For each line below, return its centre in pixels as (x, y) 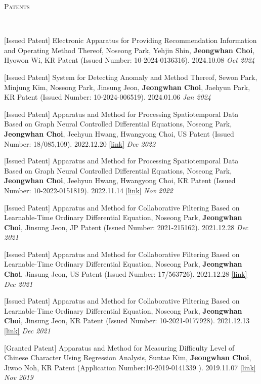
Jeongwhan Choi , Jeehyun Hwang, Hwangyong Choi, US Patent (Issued (119, 133)
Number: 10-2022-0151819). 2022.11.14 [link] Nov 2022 (89, 190)
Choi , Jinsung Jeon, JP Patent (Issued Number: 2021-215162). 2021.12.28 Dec (126, 227)
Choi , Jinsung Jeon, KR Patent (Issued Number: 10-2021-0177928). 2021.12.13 (127, 321)
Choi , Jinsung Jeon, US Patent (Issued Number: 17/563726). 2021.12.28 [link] (126, 274)
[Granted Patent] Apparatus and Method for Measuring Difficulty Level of (119, 347)
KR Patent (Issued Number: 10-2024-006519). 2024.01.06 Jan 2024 (107, 97)
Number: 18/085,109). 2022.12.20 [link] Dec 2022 (80, 143)
